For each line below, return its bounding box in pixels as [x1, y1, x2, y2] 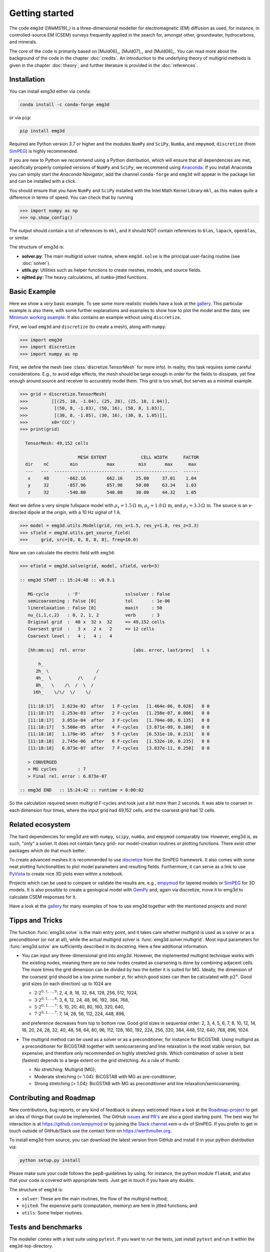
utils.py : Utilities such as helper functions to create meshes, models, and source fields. [21, 267, 202, 273]
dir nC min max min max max [25, 461, 197, 467]
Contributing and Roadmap [9, 1093, 95, 1102]
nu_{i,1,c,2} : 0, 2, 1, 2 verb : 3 [27, 612, 160, 618]
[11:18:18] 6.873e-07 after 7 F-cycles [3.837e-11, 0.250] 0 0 [27, 745, 210, 751]
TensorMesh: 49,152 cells [25, 441, 88, 446]
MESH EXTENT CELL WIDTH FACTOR [77, 454, 199, 460]
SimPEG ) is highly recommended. [9, 148, 78, 154]
